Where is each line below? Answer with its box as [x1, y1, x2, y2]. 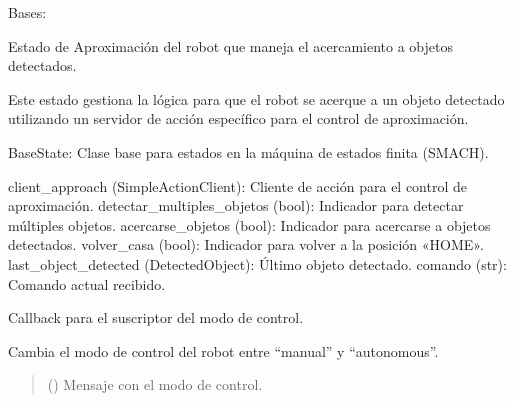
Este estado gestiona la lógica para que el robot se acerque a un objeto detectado [8, 88, 505, 109]
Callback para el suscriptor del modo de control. [8, 307, 304, 328]
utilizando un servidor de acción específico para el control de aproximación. [8, 108, 469, 129]
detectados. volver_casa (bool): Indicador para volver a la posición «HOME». [8, 234, 484, 255]
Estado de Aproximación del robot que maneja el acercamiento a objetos [8, 35, 453, 56]
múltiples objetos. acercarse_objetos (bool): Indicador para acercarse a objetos [8, 214, 491, 235]
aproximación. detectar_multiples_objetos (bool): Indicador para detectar [8, 195, 464, 216]
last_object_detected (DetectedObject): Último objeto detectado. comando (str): [8, 253, 507, 274]
